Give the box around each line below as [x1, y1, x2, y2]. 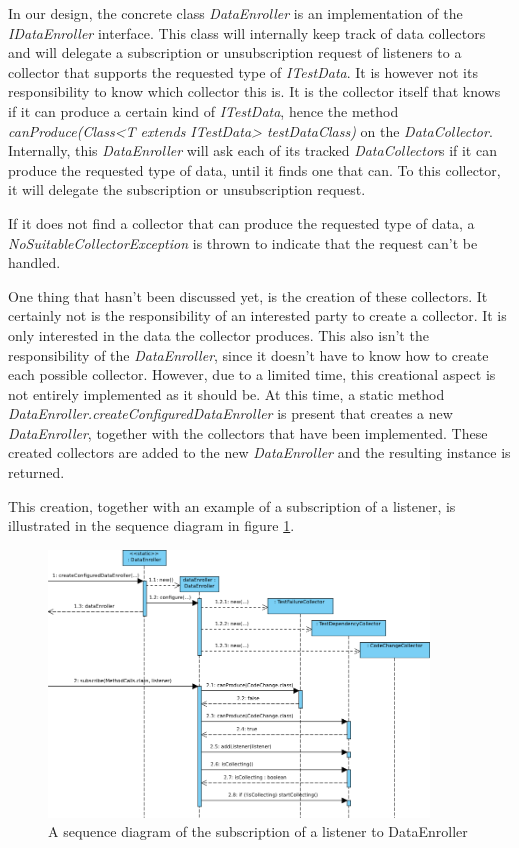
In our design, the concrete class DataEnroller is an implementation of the [8, 3, 463, 23]
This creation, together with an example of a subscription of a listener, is [8, 495, 456, 516]
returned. [8, 462, 65, 483]
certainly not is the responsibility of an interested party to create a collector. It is [8, 305, 507, 326]
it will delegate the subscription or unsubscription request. [8, 179, 366, 200]
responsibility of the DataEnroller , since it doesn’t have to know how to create [8, 344, 489, 365]
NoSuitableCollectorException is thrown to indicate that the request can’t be [8, 232, 478, 253]
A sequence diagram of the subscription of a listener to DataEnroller [48, 821, 468, 842]
